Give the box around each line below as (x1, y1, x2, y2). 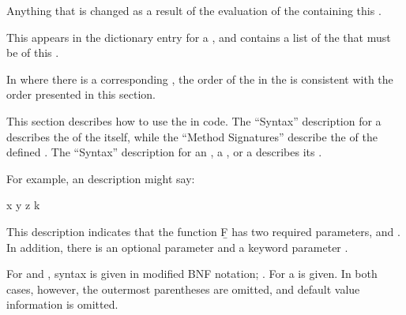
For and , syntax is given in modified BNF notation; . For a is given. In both (6, 265, 378, 282)
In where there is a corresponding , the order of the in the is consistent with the (6, 70, 393, 87)
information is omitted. (6, 296, 118, 313)
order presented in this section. (6, 86, 156, 103)
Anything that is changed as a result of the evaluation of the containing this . (6, 2, 382, 18)
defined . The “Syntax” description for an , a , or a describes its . (6, 144, 322, 160)
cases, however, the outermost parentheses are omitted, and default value (6, 280, 360, 297)
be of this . (6, 44, 59, 61)
